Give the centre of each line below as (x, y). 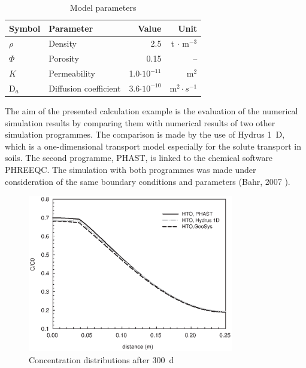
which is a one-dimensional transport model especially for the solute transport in (153, 146)
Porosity (64, 58)
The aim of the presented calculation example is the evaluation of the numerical (152, 111)
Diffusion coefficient (85, 88)
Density (63, 43)
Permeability (72, 73)
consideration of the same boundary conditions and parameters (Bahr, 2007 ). (148, 181)
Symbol (25, 28)
